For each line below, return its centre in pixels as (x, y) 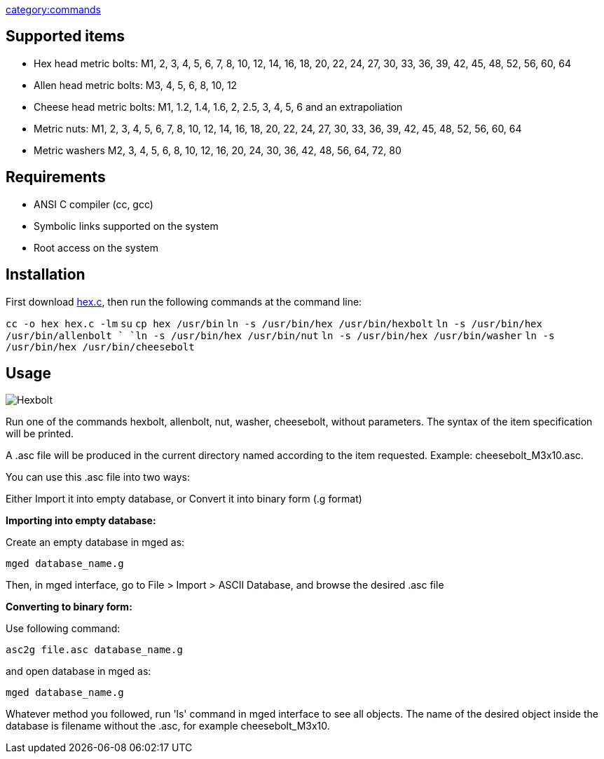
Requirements (56, 177)
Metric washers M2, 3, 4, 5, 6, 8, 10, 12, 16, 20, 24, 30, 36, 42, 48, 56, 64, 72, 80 (218, 150)
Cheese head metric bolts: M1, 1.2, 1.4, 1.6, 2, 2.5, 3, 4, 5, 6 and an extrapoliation (218, 107)
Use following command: (63, 629)
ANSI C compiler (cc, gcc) (94, 204)
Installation (46, 275)
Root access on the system (96, 247)
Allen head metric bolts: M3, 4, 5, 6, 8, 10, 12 (136, 85)
